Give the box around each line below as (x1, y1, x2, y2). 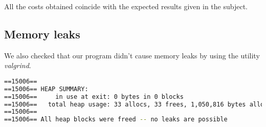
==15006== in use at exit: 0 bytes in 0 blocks (4, 93, 184, 100)
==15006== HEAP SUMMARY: (4, 85, 88, 93)
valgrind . (4, 60, 31, 71)
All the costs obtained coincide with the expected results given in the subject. (4, 1, 248, 11)
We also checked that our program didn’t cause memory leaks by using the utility (4, 50, 260, 60)
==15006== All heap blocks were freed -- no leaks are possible (4, 116, 228, 123)
